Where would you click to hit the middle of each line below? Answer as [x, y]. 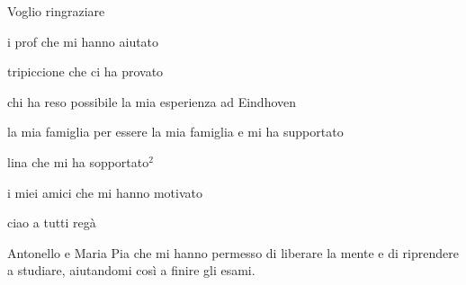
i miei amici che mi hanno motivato [105, 192]
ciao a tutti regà [52, 223]
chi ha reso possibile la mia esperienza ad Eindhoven [152, 101]
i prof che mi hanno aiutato [83, 41]
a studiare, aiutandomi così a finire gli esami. [131, 270]
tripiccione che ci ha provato [85, 71]
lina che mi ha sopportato [78, 161]
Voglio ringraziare [56, 11]
